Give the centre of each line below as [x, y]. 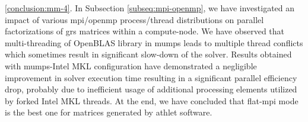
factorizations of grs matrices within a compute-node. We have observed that [145, 31]
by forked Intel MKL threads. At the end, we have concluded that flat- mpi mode [152, 100]
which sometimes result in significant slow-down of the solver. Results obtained [148, 54]
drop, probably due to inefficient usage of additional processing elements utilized [151, 89]
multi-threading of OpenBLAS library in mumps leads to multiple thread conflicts [154, 42]
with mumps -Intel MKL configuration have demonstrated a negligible [131, 65]
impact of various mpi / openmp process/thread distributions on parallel [134, 19]
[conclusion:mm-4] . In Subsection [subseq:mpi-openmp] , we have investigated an [150, 8]
